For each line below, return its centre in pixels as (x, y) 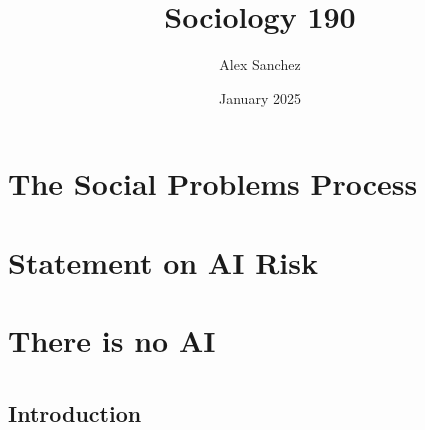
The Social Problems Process (213, 183)
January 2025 (260, 97)
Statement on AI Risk (163, 261)
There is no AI (112, 340)
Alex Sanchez (260, 64)
